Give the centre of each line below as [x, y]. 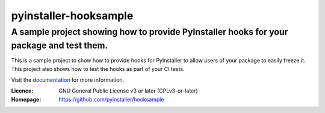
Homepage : [26, 99]
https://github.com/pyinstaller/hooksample [111, 99]
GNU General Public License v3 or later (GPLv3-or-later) [128, 91]
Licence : [22, 91]
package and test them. [60, 45]
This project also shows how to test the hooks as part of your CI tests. [98, 69]
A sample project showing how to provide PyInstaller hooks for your [150, 32]
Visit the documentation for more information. [68, 80]
